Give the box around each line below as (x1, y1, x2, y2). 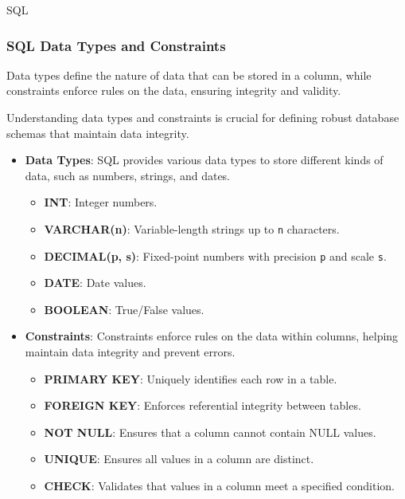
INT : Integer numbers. (44, 194, 158, 210)
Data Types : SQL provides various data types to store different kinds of (25, 151, 384, 168)
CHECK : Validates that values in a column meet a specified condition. (44, 477, 395, 494)
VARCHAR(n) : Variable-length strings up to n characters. (44, 220, 340, 237)
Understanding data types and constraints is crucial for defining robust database (6, 109, 399, 125)
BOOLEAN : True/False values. (44, 301, 204, 317)
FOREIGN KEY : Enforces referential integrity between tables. (44, 397, 361, 414)
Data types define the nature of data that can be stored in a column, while (6, 66, 372, 83)
